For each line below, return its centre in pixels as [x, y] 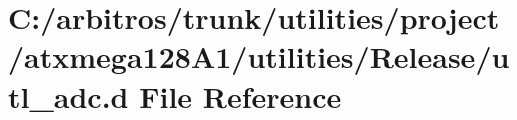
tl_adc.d [68, 95]
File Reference [240, 95]
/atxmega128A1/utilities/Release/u [259, 56]
